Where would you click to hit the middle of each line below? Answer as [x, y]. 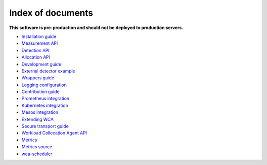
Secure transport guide [45, 126]
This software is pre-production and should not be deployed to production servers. [96, 28]
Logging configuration [44, 85]
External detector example [48, 71]
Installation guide [39, 36]
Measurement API [40, 43]
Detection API [35, 50]
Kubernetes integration [45, 105]
